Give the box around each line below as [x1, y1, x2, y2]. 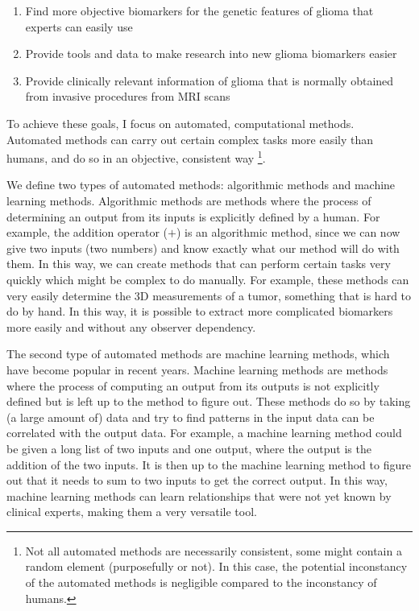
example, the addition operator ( [6, 224, 168, 241]
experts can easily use [25, 18, 133, 35]
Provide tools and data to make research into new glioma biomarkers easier [25, 45, 397, 62]
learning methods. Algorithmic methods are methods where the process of [6, 192, 371, 208]
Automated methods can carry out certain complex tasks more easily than [6, 130, 374, 147]
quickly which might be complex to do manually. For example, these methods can [6, 270, 409, 287]
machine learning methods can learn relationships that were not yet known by [6, 487, 392, 504]
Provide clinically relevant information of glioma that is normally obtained [25, 72, 394, 89]
